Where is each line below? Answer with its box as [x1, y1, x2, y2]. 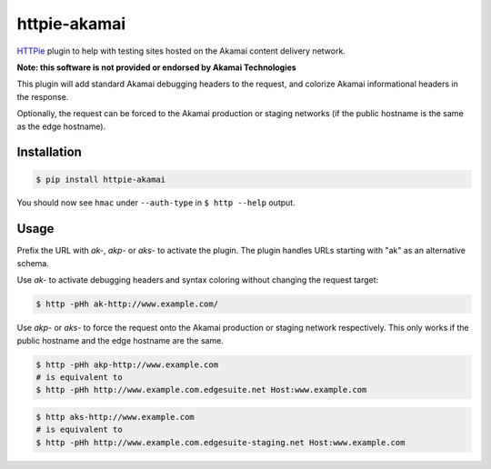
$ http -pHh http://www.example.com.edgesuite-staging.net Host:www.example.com [35, 437, 406, 447]
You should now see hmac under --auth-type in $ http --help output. [16, 197, 296, 208]
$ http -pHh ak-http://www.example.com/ [35, 299, 218, 309]
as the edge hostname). [16, 121, 106, 132]
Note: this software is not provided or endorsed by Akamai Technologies [16, 62, 297, 73]
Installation [16, 145, 82, 160]
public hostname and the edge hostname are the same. [16, 334, 225, 345]
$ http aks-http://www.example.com [35, 412, 195, 422]
